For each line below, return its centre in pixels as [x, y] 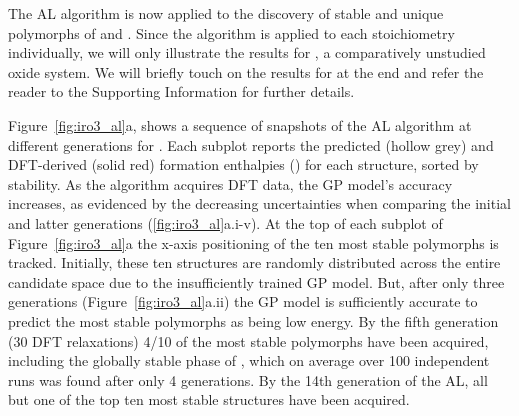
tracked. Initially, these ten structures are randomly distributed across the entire [254, 262]
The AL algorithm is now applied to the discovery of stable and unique [226, 13]
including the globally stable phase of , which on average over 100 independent [249, 360]
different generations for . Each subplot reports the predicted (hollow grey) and [251, 144]
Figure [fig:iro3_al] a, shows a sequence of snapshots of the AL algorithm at [240, 124]
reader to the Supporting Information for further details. [181, 91]
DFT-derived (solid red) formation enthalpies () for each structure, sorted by [243, 164]
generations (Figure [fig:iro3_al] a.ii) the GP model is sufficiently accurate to [243, 301]
